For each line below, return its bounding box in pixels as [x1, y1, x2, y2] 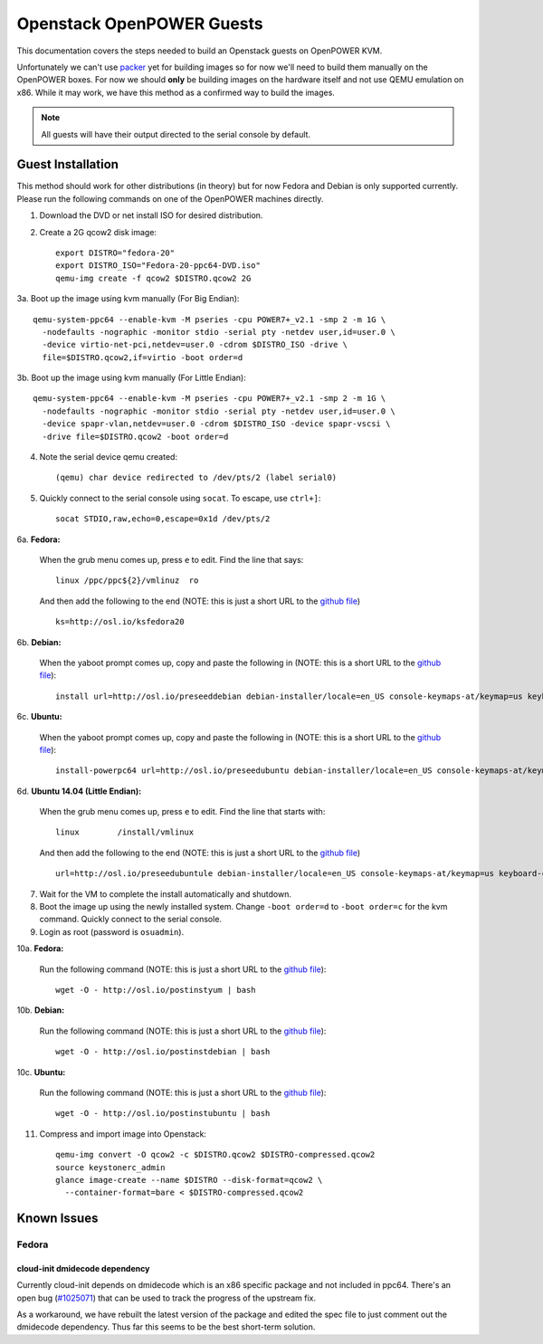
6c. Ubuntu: [16, 711, 62, 722]
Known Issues [16, 1211, 99, 1226]
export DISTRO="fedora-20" [55, 247, 176, 258]
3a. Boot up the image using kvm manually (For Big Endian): [16, 293, 240, 304]
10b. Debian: [16, 1005, 65, 1015]
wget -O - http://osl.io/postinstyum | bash [55, 985, 257, 995]
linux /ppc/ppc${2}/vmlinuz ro [55, 576, 199, 586]
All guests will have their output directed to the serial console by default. [41, 129, 311, 139]
